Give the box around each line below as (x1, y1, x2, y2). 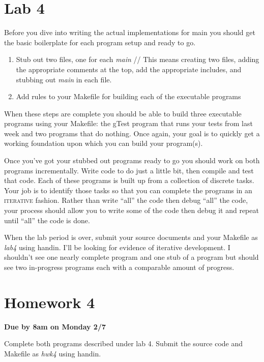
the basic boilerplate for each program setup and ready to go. (4, 37, 196, 47)
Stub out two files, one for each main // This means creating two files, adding (16, 54, 259, 65)
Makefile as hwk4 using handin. (4, 348, 101, 358)
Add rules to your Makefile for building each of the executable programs (16, 91, 241, 102)
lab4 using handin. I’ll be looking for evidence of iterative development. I (4, 242, 230, 252)
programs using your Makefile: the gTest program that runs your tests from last (4, 118, 253, 129)
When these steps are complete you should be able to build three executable (4, 108, 242, 118)
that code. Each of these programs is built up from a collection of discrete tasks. (4, 175, 254, 186)
